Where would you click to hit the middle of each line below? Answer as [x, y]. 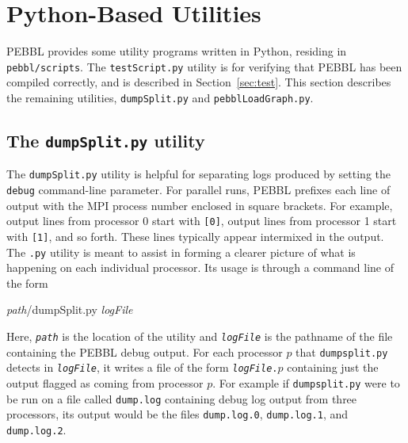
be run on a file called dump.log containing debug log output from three [182, 398]
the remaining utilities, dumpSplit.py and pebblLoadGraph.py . [160, 97]
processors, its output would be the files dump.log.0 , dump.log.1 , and [177, 414]
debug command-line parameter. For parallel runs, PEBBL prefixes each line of [198, 190]
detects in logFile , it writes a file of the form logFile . [142, 367]
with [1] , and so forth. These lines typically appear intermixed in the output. [195, 236]
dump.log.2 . [36, 430]
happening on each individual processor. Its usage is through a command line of [200, 267]
